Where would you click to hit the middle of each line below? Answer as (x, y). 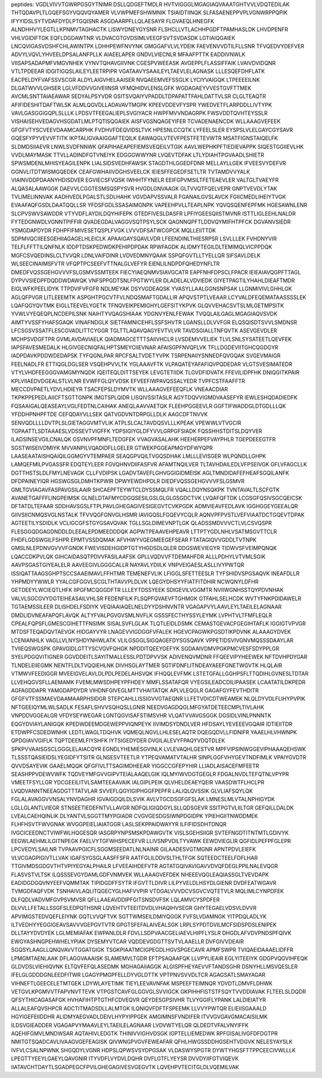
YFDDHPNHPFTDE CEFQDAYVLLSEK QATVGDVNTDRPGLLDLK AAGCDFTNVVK (109, 414)
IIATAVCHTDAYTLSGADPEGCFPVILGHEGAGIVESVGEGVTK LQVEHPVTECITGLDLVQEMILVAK (125, 1067)
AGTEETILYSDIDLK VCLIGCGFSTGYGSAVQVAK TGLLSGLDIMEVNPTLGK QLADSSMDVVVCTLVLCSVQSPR (142, 523)
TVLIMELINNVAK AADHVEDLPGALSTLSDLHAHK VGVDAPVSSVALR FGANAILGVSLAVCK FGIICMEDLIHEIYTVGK (148, 197)
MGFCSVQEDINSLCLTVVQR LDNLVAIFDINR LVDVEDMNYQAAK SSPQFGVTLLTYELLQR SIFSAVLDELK (136, 255)
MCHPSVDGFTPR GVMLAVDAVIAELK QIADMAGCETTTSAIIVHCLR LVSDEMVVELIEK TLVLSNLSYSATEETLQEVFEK (151, 339)
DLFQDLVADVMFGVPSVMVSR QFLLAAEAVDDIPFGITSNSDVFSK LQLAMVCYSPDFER (115, 899)
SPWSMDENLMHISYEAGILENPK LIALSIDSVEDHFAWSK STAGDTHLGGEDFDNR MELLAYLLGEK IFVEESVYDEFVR (148, 163)
